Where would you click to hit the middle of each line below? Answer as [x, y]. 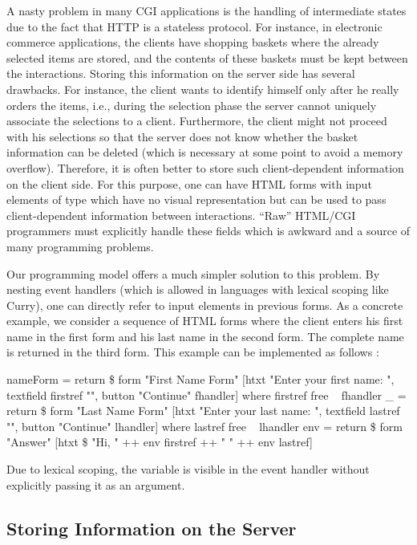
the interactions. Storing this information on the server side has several [181, 73]
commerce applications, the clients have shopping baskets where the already [193, 42]
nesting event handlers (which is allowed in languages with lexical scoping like [198, 289]
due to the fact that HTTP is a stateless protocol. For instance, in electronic [194, 26]
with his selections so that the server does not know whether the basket [182, 136]
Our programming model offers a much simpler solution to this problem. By [193, 273]
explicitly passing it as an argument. [96, 484]
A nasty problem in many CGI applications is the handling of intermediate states [206, 10]
